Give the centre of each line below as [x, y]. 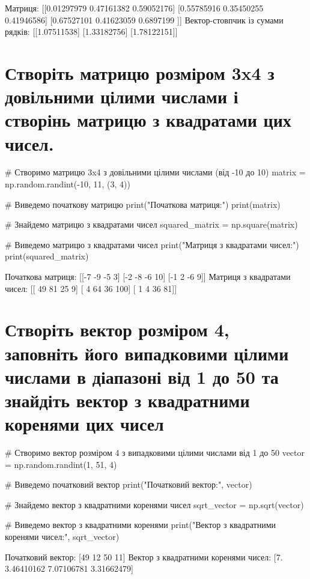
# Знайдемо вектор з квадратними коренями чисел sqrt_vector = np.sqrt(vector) [154, 504]
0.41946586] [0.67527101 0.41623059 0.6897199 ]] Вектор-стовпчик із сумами [144, 20]
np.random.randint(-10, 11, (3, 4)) [68, 184]
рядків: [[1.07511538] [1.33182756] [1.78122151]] [91, 32]
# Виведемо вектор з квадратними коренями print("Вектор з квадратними [141, 525]
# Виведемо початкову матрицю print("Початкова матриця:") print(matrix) [143, 204]
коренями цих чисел [84, 424]
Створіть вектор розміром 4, [117, 329]
